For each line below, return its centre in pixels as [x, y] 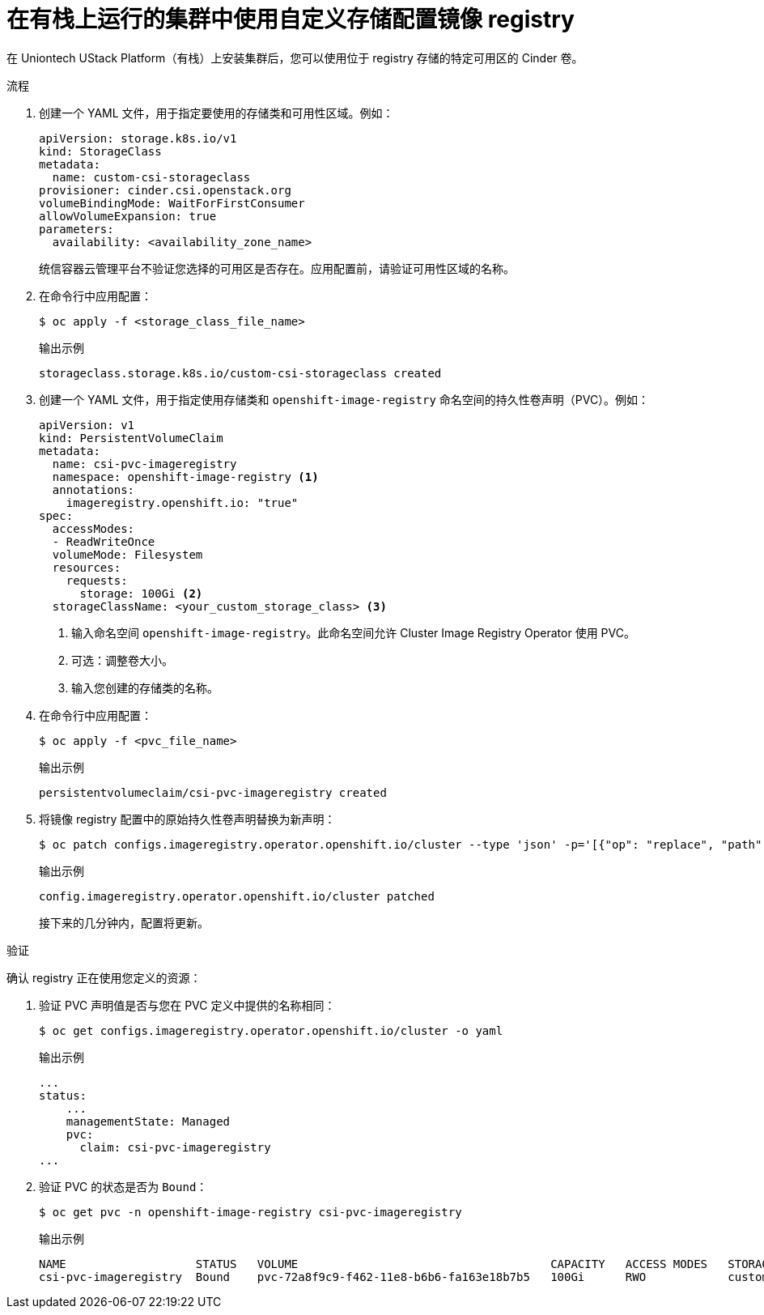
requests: [97, 580]
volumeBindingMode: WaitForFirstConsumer [172, 203]
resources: [87, 567]
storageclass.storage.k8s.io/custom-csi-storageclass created [240, 373]
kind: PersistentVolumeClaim [131, 438]
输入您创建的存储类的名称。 [145, 687]
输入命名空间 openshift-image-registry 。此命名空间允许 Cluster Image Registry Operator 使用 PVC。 [353, 632]
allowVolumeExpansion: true [128, 216]
